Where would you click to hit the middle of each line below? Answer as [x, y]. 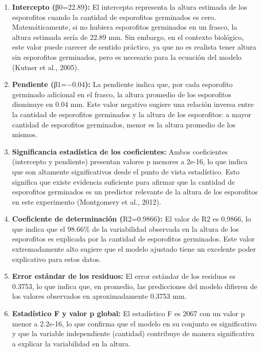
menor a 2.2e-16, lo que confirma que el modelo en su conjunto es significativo [134, 323]
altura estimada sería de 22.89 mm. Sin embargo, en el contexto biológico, [128, 37]
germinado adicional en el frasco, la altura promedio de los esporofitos [122, 94]
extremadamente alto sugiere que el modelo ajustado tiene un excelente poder [134, 249]
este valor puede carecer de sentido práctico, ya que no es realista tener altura [134, 47]
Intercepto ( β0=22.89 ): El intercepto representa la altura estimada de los [129, 7]
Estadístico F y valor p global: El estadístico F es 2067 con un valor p [128, 313]
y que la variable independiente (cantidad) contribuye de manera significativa [133, 333]
